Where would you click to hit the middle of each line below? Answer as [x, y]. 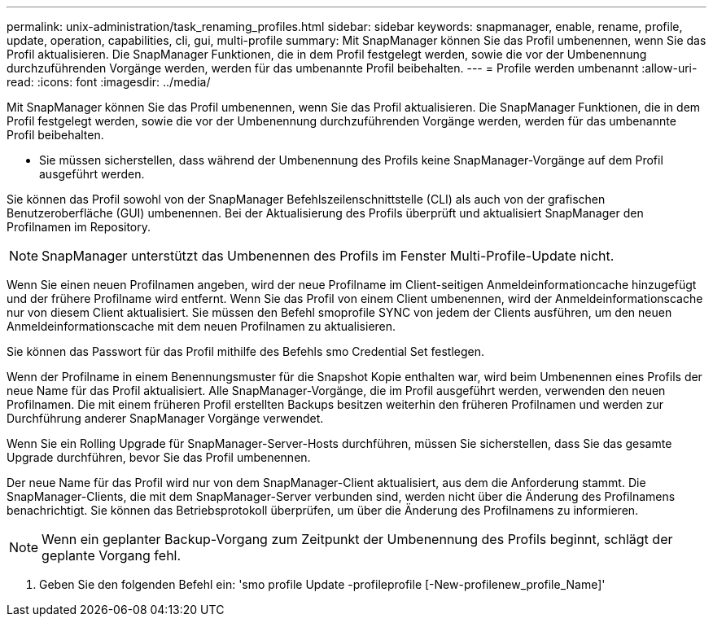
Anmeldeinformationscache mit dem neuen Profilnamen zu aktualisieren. [201, 326]
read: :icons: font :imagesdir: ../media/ [109, 82]
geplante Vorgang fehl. [112, 555]
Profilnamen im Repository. [79, 227]
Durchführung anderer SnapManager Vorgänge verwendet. [165, 418]
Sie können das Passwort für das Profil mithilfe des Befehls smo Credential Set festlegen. [246, 351]
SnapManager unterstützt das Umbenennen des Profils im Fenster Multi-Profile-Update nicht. [328, 256]
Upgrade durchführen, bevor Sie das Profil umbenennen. [159, 457]
